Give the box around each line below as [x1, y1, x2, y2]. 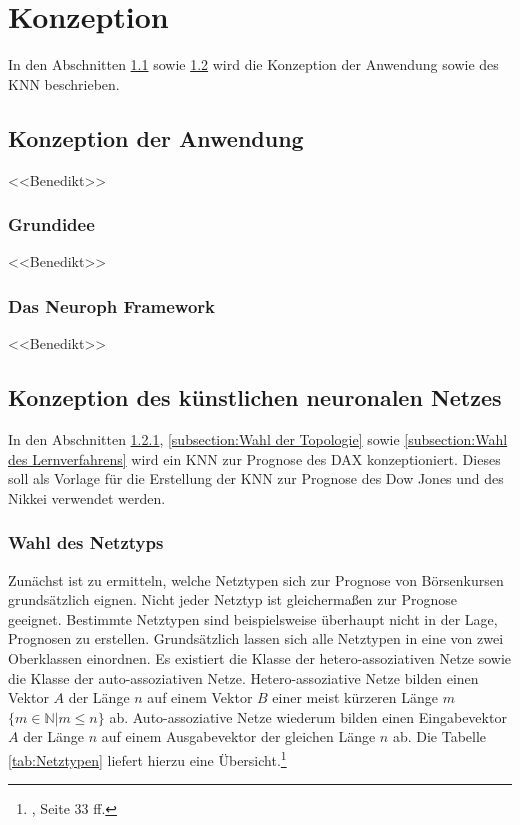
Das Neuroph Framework [8, 293, 216, 318]
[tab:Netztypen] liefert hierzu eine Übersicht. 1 [8, 746, 287, 770]
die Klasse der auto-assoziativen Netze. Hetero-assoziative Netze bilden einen [8, 667, 479, 688]
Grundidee [8, 212, 95, 237]
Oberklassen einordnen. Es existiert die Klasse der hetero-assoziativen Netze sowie [8, 647, 512, 668]
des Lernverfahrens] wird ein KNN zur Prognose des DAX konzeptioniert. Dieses [8, 448, 501, 469]
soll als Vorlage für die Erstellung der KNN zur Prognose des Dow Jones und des [8, 468, 504, 489]
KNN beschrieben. [8, 73, 120, 94]
